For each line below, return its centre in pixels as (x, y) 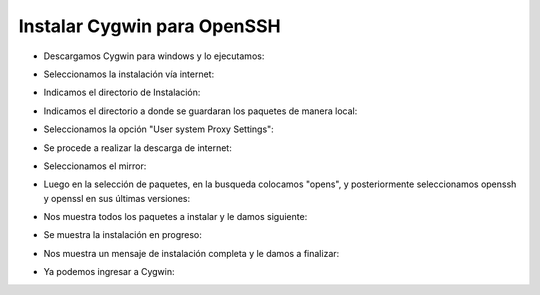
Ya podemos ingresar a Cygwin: (109, 272)
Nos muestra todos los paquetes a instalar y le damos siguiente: (175, 217)
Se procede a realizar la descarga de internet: (137, 147)
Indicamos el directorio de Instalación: (122, 92)
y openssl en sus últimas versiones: (117, 198)
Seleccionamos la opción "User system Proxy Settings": (158, 129)
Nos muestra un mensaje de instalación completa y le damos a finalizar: (191, 253)
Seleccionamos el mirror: (95, 166)
